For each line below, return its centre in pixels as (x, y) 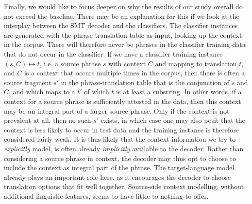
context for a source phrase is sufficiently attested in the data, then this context (123, 101)
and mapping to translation (196, 63)
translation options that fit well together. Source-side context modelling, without (124, 186)
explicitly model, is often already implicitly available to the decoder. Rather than (124, 148)
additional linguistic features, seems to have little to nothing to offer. (106, 196)
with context (127, 63)
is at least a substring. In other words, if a (179, 92)
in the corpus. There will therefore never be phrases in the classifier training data (125, 44)
